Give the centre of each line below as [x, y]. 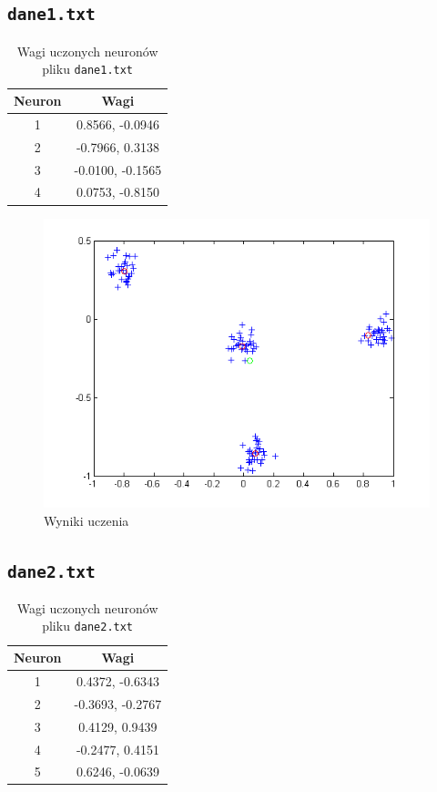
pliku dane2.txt [88, 626]
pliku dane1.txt [88, 69]
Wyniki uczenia [86, 520]
